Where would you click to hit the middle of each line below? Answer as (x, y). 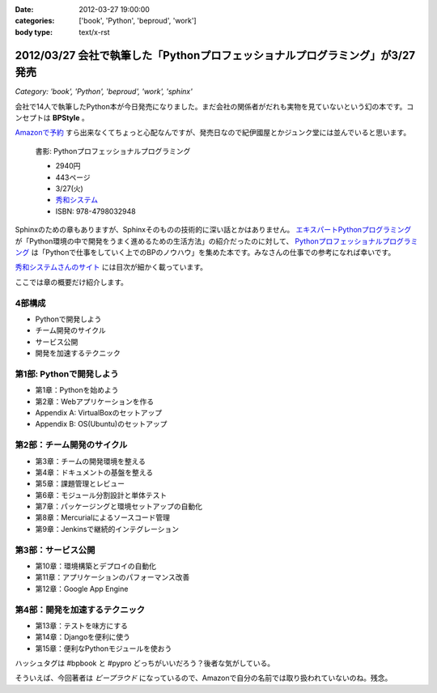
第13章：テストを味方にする (82, 625)
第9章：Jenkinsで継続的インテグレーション (107, 529)
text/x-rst (94, 32)
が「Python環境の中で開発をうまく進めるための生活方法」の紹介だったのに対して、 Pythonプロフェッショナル (199, 241)
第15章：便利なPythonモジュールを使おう (104, 648)
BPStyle (66, 118)
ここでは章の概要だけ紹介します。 (72, 282)
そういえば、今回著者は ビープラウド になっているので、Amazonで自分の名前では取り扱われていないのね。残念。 (204, 678)
